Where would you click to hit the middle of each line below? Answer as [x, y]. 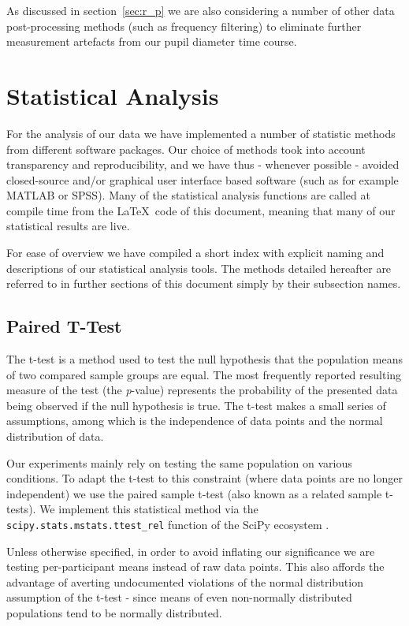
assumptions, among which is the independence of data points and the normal [195, 421]
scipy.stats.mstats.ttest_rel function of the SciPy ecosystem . [168, 524]
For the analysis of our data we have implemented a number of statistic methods [201, 133]
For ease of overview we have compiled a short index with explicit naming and [195, 253]
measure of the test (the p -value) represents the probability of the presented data [202, 390]
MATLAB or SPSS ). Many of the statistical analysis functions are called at [188, 195]
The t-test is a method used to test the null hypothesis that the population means [204, 359]
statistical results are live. [68, 226]
